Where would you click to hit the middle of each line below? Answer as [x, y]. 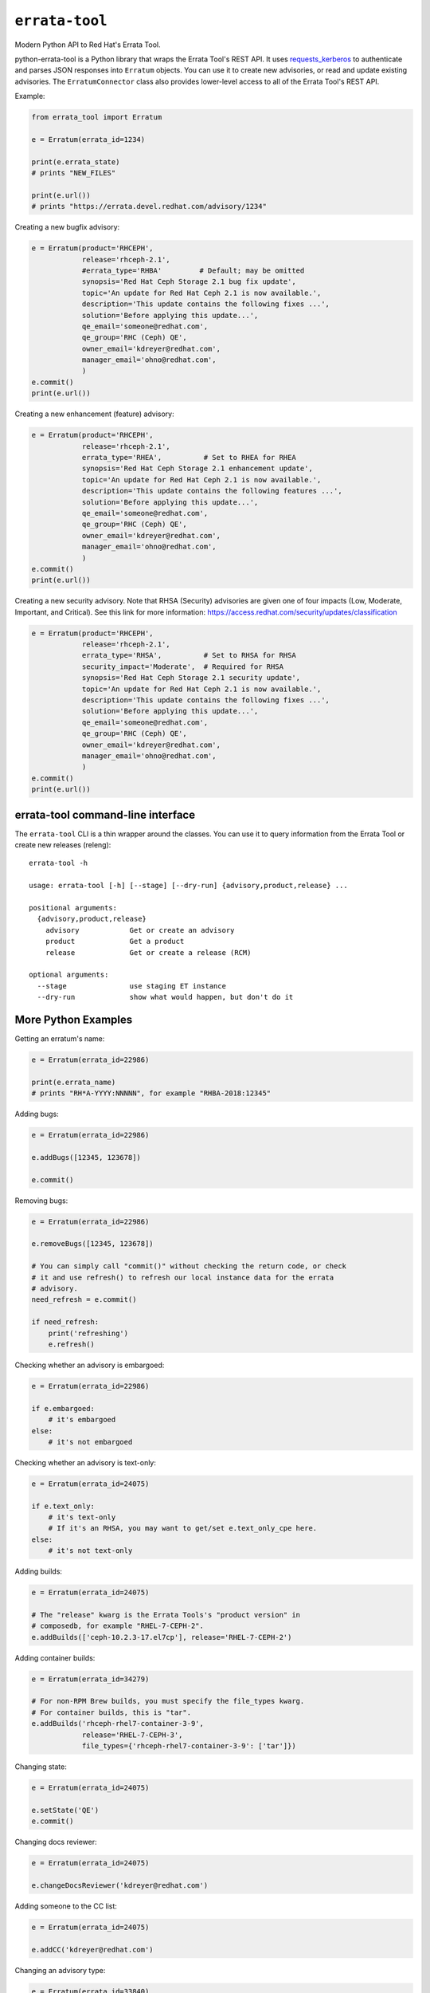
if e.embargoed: [63, 1408]
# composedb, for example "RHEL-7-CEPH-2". [118, 1626]
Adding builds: [39, 1571]
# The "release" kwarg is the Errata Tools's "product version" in [166, 1615]
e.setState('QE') [65, 1810]
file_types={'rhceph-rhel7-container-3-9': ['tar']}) [189, 1746]
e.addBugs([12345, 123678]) [86, 1157]
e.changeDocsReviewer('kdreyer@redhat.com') [120, 1885]
